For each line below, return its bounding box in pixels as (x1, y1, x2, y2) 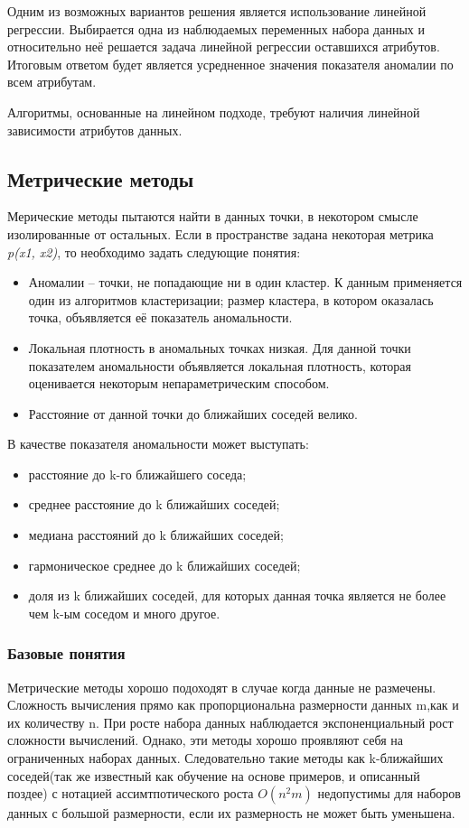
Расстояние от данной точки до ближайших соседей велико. (28, 404, 358, 423)
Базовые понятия (7, 642, 126, 665)
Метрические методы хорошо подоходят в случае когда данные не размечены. (7, 677, 436, 696)
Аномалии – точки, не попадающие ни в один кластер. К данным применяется (28, 273, 463, 292)
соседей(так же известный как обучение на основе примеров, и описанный (7, 766, 420, 785)
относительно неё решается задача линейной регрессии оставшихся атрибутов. (7, 37, 440, 56)
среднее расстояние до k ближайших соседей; (28, 495, 280, 514)
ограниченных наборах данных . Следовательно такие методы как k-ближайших (7, 749, 444, 768)
